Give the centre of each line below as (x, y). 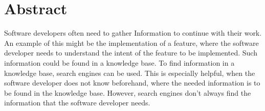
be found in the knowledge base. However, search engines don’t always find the (128, 92)
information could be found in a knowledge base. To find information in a (119, 62)
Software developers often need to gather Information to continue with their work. (133, 33)
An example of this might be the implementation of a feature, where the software (131, 43)
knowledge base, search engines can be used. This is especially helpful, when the (130, 73)
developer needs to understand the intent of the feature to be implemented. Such (131, 53)
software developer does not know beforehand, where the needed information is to (132, 83)
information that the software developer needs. (77, 103)
